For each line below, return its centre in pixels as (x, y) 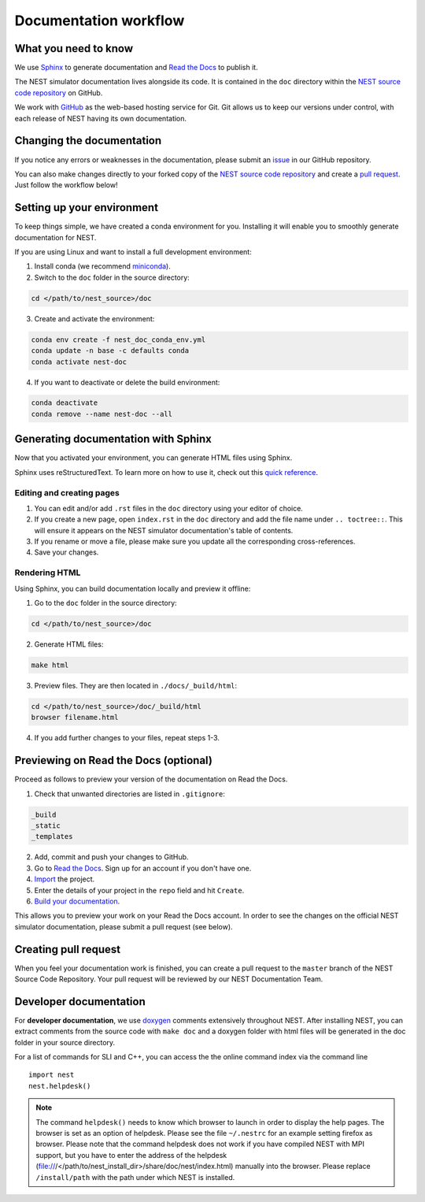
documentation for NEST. (55, 237)
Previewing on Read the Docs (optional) (113, 761)
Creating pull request (68, 949)
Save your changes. (67, 552)
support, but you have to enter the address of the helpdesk (131, 1155)
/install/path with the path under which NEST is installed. (135, 1177)
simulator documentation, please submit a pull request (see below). (124, 926)
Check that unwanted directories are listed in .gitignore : (130, 794)
